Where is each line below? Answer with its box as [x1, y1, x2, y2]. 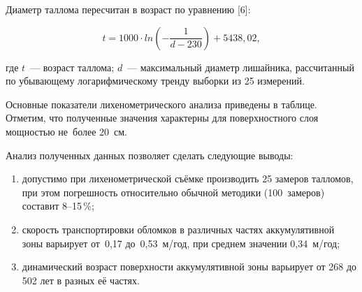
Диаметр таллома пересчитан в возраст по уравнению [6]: [6, 2, 251, 16]
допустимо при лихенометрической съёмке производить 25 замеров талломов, [22, 171, 354, 186]
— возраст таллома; [30, 59, 115, 74]
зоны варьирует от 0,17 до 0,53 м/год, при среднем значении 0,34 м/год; [22, 235, 340, 250]
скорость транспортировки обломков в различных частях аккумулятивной [22, 221, 335, 236]
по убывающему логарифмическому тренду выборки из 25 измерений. [6, 73, 305, 88]
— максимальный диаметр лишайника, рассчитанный [127, 59, 354, 74]
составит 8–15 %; [22, 198, 94, 213]
